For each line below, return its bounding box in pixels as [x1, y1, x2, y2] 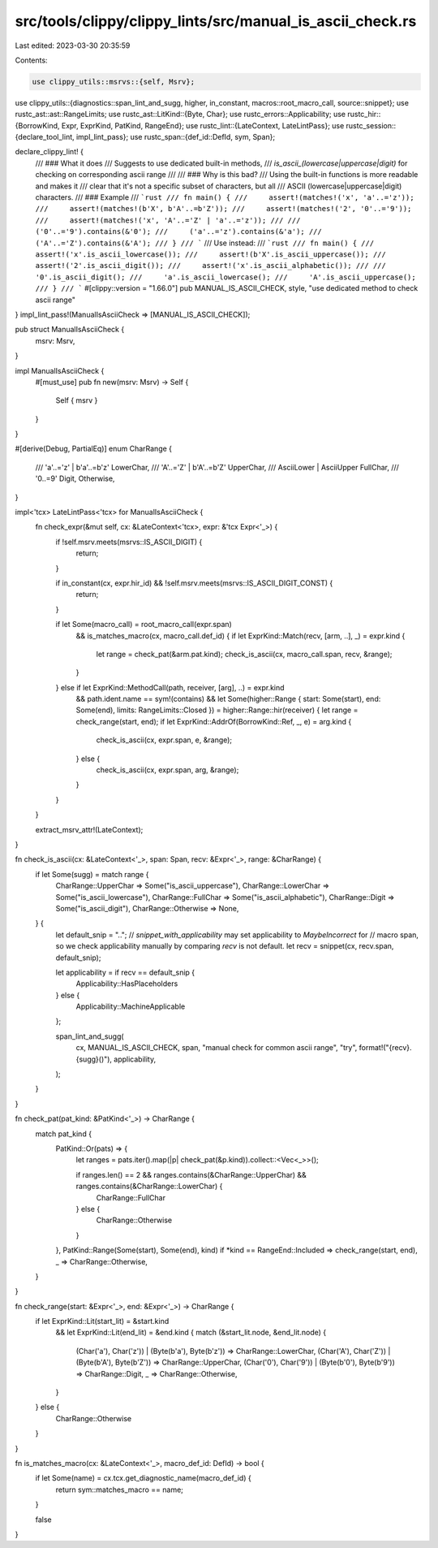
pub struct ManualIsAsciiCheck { [15, 325, 125, 335]
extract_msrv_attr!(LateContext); [35, 824, 144, 834]
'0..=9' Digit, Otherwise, [35, 473, 115, 483]
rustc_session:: [346, 120, 397, 130]
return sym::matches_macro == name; [55, 1485, 184, 1494]
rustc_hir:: [347, 110, 381, 119]
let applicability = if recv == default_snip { [55, 967, 195, 977]
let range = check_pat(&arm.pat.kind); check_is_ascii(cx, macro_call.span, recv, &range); [96, 649, 393, 659]
